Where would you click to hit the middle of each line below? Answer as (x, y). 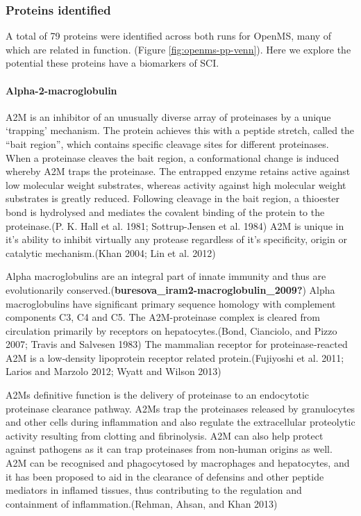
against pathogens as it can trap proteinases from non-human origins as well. (169, 449)
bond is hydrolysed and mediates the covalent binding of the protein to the (165, 211)
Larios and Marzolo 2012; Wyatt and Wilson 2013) (114, 371)
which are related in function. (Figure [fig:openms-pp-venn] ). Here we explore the (178, 49)
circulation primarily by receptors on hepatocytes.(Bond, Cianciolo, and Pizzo (171, 330)
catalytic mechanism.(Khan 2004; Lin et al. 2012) (111, 252)
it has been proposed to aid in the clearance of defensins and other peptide (165, 476)
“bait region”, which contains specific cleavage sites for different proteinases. (167, 143)
